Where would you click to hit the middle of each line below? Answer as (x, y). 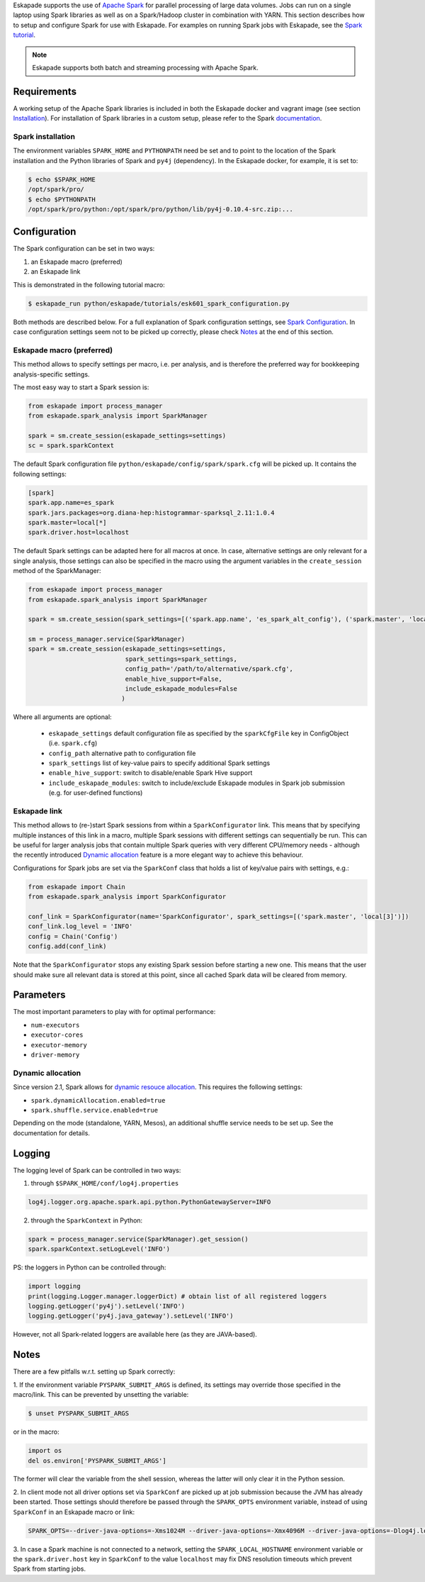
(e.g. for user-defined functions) (96, 793)
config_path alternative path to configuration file (122, 753)
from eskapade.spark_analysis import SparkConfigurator (127, 897)
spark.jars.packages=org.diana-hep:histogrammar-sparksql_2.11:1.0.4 (151, 513)
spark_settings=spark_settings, (181, 659)
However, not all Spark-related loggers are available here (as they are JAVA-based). (135, 1335)
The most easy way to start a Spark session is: (81, 387)
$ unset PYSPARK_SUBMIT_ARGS (79, 1414)
